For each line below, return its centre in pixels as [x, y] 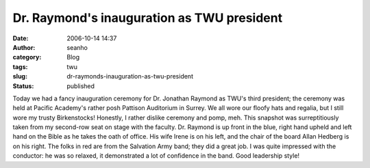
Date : [21, 38]
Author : [24, 47]
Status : [23, 86]
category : [27, 57]
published [81, 86]
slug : [20, 76]
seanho [77, 47]
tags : [20, 67]
